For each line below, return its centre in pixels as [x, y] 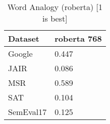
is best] [55, 18]
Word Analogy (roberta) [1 [55, 7]
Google [20, 53]
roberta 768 [78, 38]
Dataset [24, 38]
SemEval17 [27, 112]
